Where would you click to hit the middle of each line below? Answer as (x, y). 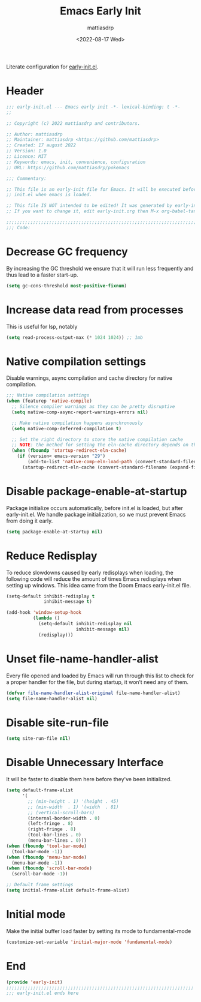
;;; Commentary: (26, 178)
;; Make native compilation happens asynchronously (77, 423)
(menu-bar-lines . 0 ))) (57, 841)
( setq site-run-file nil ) (38, 739)
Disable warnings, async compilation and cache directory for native (89, 378)
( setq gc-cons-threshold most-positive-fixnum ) (67, 286)
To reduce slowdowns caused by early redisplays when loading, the (90, 572)
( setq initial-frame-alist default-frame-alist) (68, 890)
